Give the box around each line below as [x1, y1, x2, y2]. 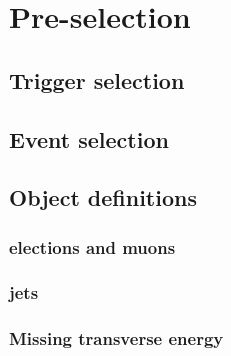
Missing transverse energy [9, 326, 224, 351]
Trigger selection [9, 64, 185, 95]
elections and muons [9, 234, 176, 259]
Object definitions [9, 182, 197, 213]
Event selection [9, 123, 169, 154]
